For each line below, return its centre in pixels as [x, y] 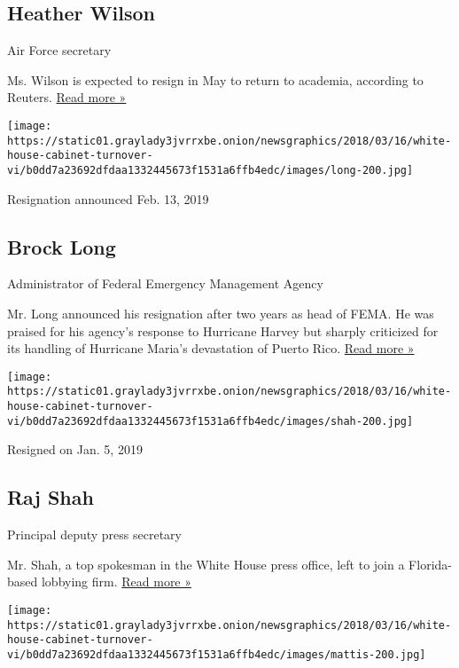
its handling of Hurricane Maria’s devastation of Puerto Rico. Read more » [211, 348]
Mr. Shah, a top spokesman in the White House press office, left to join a [206, 564]
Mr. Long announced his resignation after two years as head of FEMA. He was [221, 313]
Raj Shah [51, 497]
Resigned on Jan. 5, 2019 [75, 449]
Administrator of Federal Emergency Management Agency [165, 283]
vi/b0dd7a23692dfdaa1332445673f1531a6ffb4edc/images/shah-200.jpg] [210, 421]
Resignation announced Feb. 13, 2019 [108, 198]
